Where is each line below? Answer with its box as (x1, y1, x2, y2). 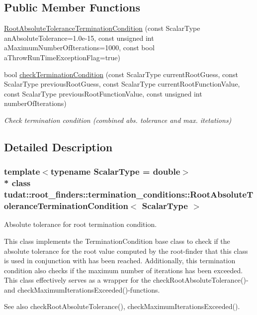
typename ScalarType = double (50, 165, 180, 178)
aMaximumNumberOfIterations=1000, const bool (4, 42, 155, 53)
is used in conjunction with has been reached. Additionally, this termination (4, 255, 236, 266)
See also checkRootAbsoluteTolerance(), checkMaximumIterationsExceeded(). (4, 301, 240, 312)
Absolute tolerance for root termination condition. (4, 219, 157, 229)
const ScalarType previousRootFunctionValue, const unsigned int (4, 88, 202, 99)
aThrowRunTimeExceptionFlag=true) (4, 52, 121, 62)
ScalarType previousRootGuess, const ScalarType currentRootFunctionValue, (4, 79, 240, 89)
